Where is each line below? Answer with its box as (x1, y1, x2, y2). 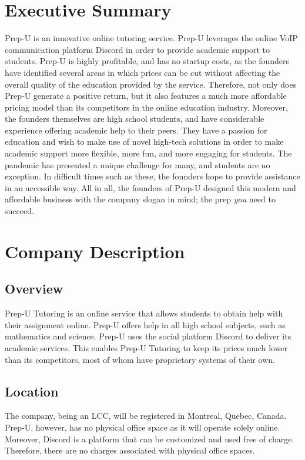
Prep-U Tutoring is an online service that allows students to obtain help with (5, 307, 283, 319)
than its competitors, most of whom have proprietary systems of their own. (5, 353, 275, 365)
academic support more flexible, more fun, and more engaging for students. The (5, 147, 292, 159)
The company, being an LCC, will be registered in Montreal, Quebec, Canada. (5, 409, 287, 422)
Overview (5, 279, 63, 298)
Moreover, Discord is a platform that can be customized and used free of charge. (5, 432, 294, 445)
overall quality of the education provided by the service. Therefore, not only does (5, 78, 297, 90)
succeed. (5, 205, 34, 217)
